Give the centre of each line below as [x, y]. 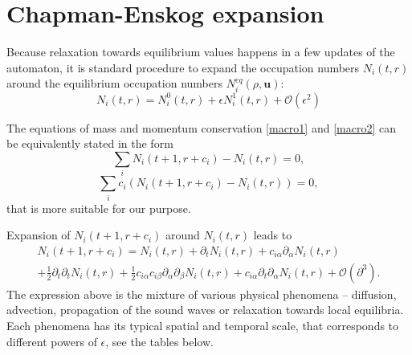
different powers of [52, 341]
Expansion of [39, 235]
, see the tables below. [159, 341]
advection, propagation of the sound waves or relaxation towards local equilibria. [205, 310]
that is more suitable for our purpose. [99, 208]
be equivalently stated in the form [90, 143]
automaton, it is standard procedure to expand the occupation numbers [183, 67]
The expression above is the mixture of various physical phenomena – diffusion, [202, 294]
